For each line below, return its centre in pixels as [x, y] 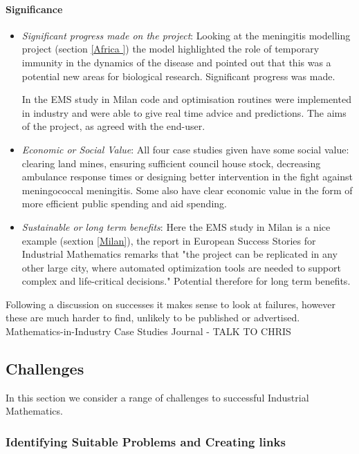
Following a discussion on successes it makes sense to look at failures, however [171, 304]
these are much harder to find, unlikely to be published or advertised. [153, 318]
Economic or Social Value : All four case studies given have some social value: [185, 149]
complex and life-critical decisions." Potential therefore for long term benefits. [186, 281]
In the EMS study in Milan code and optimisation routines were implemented [186, 99]
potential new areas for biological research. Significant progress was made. [178, 76]
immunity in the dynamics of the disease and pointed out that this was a [176, 62]
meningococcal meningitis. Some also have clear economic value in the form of [187, 190]
